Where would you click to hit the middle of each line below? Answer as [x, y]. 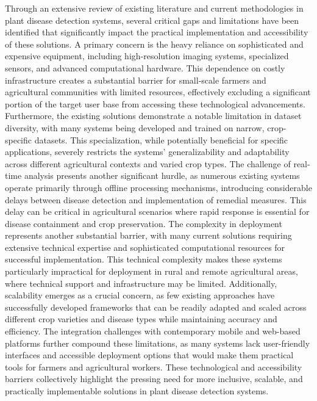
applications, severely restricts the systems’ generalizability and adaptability [147, 152]
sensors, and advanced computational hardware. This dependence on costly [145, 67]
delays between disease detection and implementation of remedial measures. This [156, 199]
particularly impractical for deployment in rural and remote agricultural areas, [151, 271]
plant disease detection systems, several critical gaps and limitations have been [152, 20]
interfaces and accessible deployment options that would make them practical [149, 355]
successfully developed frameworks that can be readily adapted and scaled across [156, 307]
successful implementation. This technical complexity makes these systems [144, 259]
